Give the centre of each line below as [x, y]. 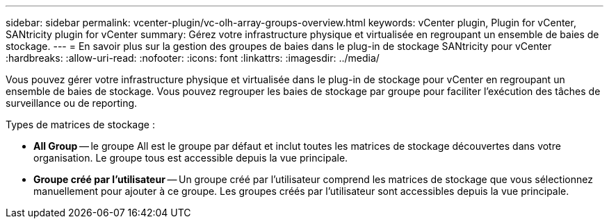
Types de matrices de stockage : [80, 124]
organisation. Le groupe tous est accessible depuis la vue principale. [191, 158]
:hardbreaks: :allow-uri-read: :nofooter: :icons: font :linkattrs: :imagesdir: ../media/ [193, 58]
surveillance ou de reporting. [72, 103]
